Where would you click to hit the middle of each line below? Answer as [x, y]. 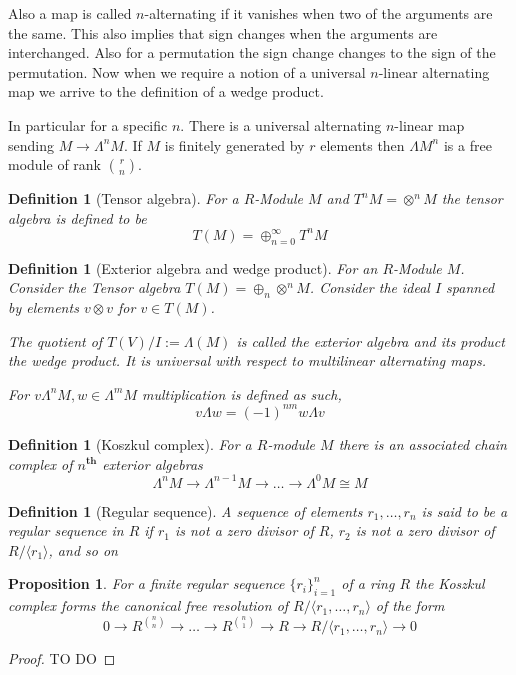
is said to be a [464, 510]
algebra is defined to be [77, 217]
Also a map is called [70, 13]
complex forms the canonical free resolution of [148, 605]
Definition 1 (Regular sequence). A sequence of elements [185, 510]
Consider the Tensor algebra [94, 287]
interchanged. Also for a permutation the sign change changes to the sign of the [252, 52]
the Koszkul [450, 583]
